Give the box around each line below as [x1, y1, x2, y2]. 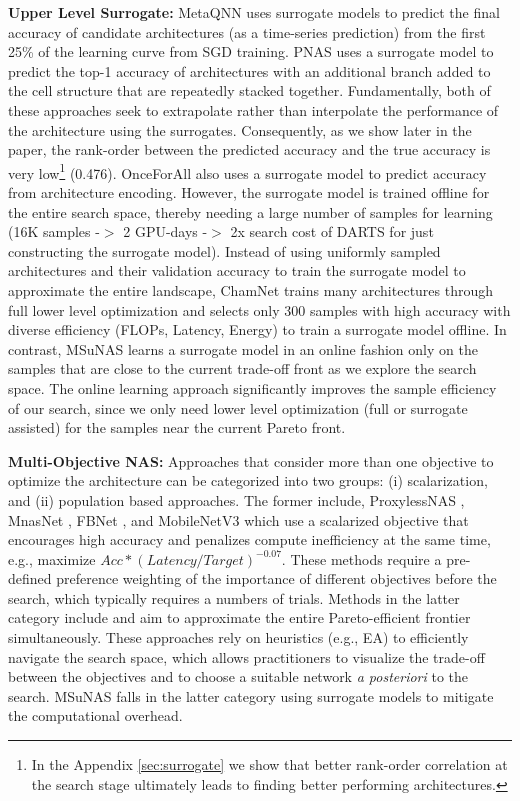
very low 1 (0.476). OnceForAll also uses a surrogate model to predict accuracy [8, 159, 487, 183]
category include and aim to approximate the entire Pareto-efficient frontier [8, 607, 471, 628]
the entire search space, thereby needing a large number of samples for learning [8, 201, 493, 222]
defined [8, 568, 52, 589]
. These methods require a [281, 548, 442, 569]
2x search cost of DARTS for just [230, 221, 434, 242]
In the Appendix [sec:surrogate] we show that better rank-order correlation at [31, 754, 508, 775]
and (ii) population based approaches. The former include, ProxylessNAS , [8, 489, 465, 510]
